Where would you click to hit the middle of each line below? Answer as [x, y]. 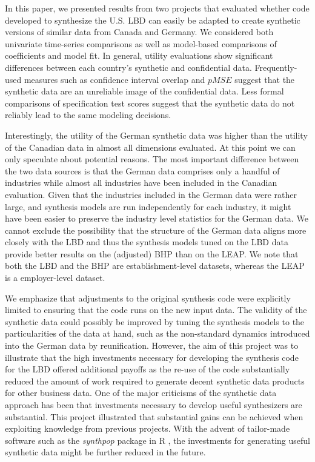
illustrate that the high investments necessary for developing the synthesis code [152, 357]
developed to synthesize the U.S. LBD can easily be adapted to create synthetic [153, 20]
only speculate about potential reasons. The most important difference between [152, 159]
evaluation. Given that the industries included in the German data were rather [151, 194]
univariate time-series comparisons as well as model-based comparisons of [141, 43]
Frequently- [276, 67]
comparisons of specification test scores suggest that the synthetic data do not [150, 103]
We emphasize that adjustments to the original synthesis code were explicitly [148, 298]
